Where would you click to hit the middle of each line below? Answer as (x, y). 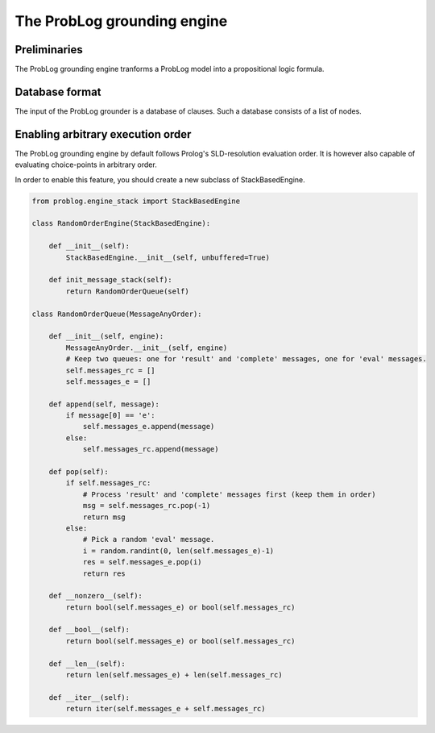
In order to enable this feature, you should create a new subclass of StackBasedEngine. (160, 179)
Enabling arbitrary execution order (103, 134)
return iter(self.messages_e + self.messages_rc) (166, 709)
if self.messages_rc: (108, 483)
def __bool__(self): (89, 630)
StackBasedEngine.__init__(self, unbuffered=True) (168, 257)
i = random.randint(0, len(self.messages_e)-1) (178, 551)
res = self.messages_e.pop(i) (142, 562)
